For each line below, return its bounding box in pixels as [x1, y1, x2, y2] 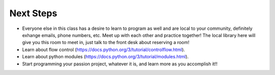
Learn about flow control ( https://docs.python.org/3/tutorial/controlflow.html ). [22, 46, 185, 53]
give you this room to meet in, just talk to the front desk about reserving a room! [22, 40, 189, 46]
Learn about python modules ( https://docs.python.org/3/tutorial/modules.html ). [22, 54, 189, 60]
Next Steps [9, 8, 58, 19]
